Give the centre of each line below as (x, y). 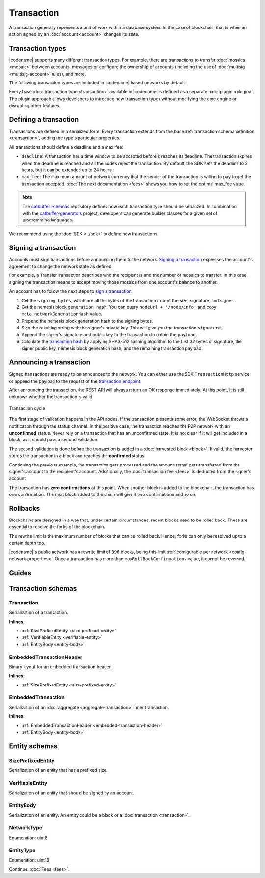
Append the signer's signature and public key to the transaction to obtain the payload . (109, 334)
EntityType (22, 851)
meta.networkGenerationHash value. (62, 314)
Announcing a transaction (50, 363)
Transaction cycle (27, 408)
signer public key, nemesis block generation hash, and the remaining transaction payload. (112, 348)
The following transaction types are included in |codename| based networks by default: (97, 83)
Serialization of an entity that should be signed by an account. (72, 793)
